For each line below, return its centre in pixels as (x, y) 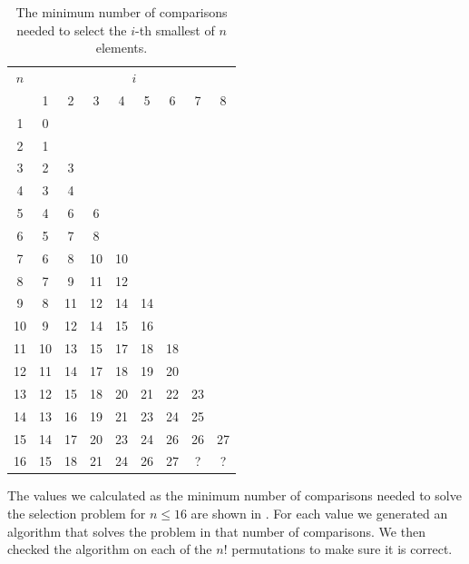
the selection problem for (77, 514)
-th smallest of (175, 30)
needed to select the (72, 30)
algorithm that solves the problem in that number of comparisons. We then (216, 531)
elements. (122, 48)
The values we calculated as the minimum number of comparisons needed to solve (234, 495)
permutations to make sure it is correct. (342, 549)
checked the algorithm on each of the (110, 549)
